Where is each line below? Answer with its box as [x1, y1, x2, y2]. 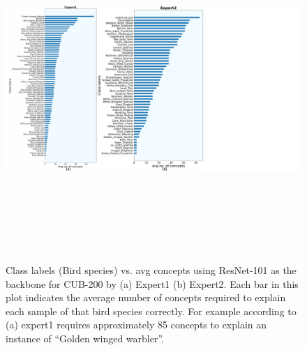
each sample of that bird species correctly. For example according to [6, 303, 297, 318]
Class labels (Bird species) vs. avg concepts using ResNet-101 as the [6, 262, 297, 277]
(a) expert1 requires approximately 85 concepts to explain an [6, 317, 267, 332]
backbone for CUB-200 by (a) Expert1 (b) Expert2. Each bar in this [6, 276, 299, 291]
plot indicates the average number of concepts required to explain [6, 290, 286, 305]
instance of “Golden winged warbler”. [6, 330, 164, 345]
